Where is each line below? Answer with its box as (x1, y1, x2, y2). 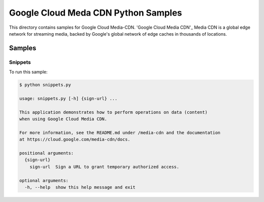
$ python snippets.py (19, 82, 71, 88)
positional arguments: (19, 150, 74, 156)
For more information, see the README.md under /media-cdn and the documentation (19, 130, 221, 135)
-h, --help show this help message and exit (24, 184, 135, 190)
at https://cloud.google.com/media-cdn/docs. (19, 137, 131, 142)
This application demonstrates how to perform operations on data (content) (19, 109, 208, 115)
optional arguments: (19, 178, 68, 183)
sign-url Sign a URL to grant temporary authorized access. (29, 164, 179, 169)
